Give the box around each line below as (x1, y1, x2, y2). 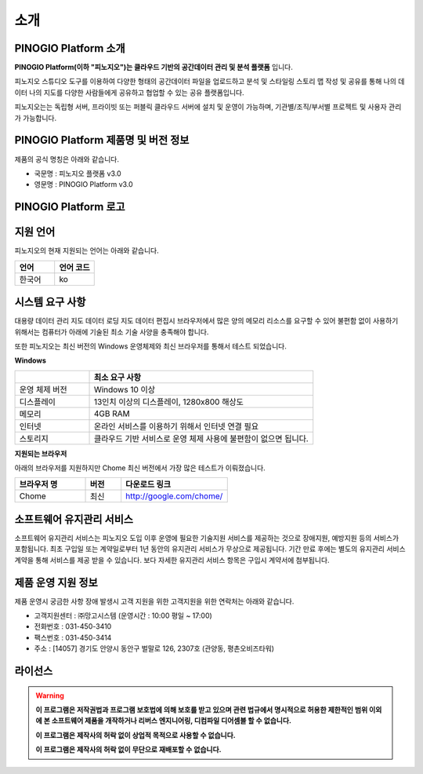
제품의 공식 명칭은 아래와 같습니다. (14, 154, 119, 164)
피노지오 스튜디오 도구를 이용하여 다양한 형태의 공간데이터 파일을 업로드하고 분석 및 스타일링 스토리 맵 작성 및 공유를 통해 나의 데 (14, 77, 405, 86)
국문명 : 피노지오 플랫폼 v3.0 (34, 169, 121, 178)
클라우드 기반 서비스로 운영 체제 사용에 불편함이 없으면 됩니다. (93, 433, 309, 444)
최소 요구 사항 (93, 371, 141, 382)
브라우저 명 (19, 479, 58, 490)
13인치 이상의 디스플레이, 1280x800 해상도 (93, 396, 244, 407)
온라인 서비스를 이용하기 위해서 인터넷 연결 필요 (93, 421, 259, 432)
